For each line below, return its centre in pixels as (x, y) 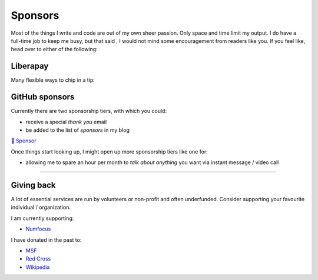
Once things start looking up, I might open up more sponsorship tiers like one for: (110, 151)
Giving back (33, 185)
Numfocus (38, 229)
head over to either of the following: (54, 49)
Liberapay (30, 66)
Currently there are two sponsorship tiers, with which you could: (89, 111)
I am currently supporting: (42, 218)
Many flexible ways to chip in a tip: (53, 80)
